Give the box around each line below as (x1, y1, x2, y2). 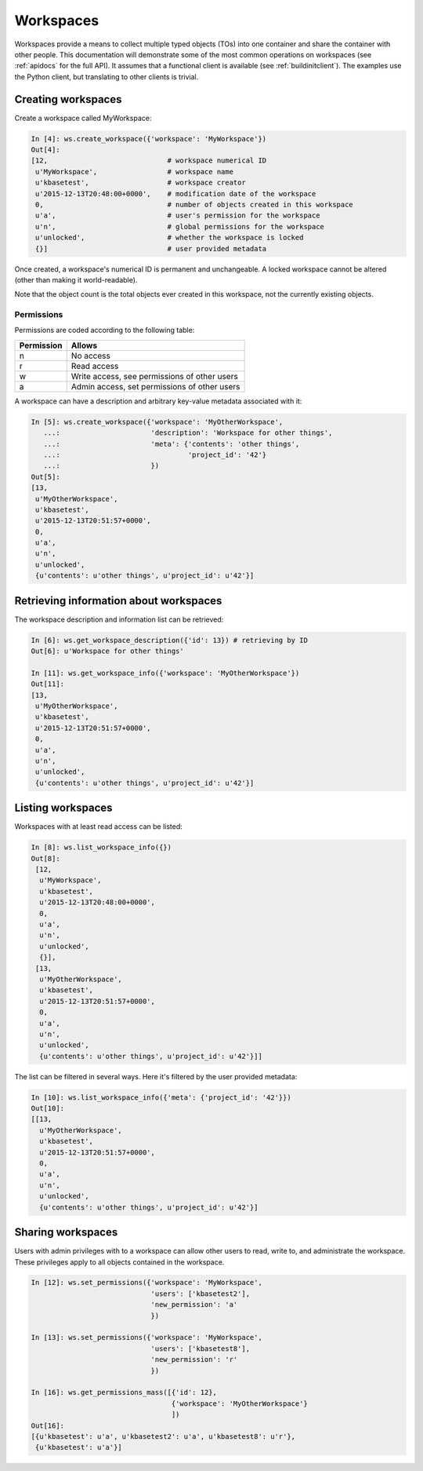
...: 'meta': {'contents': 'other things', (43, 440, 300, 448)
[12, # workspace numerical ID (31, 156, 267, 165)
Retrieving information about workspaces (14, 593, 222, 608)
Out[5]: (31, 472, 60, 481)
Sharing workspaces (14, 1225, 118, 1239)
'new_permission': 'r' (150, 1355, 238, 1364)
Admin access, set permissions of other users (70, 381, 240, 392)
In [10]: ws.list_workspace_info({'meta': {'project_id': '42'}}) (31, 1093, 291, 1102)
